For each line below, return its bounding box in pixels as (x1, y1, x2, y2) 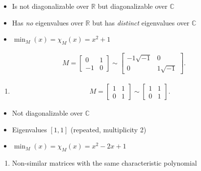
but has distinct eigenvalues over (92, 17, 190, 27)
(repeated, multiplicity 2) (71, 124, 147, 134)
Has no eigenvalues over (12, 17, 83, 27)
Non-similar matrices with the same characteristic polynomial (12, 158, 197, 168)
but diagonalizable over (98, 1, 168, 11)
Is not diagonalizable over (12, 1, 89, 11)
